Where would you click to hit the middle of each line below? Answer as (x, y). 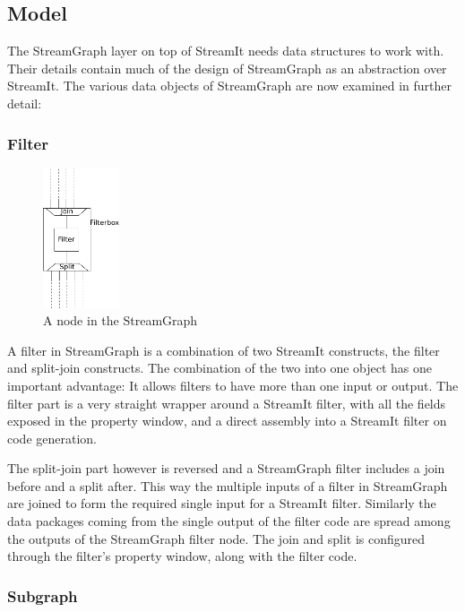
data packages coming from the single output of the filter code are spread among (229, 521)
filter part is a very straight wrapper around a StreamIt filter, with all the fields (227, 403)
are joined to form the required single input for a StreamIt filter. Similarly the (222, 503)
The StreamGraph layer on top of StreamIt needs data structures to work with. (226, 51)
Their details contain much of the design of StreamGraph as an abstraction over (227, 68)
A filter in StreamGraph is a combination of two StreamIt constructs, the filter (224, 350)
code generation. (52, 438)
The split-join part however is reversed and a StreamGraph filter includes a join (226, 468)
